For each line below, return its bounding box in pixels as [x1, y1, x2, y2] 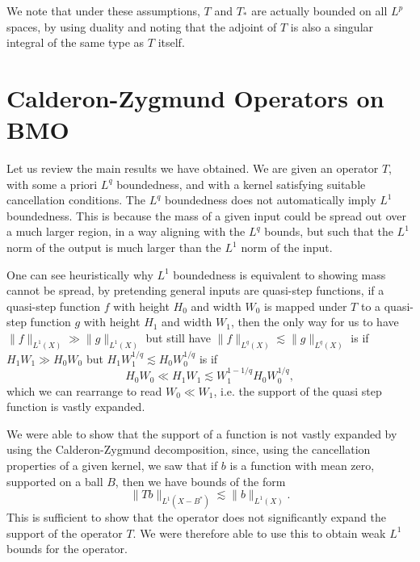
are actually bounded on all [251, 2, 388, 19]
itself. [157, 34, 185, 51]
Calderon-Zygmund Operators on [6, 81, 384, 114]
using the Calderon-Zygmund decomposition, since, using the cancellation [6, 441, 371, 458]
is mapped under [264, 297, 347, 314]
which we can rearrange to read [6, 382, 162, 399]
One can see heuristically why [6, 266, 153, 283]
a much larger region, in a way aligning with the [6, 223, 246, 240]
